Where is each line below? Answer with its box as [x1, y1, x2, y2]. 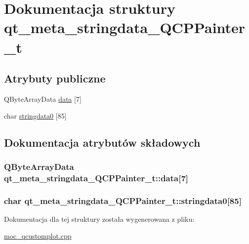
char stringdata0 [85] [4, 110, 67, 121]
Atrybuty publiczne [4, 71, 106, 86]
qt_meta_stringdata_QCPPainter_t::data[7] [4, 171, 189, 184]
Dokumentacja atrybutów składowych [4, 134, 201, 150]
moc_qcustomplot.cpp [4, 230, 72, 241]
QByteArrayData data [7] [4, 93, 82, 104]
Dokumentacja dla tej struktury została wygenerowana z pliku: [4, 213, 195, 224]
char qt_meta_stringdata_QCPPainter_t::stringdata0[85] [4, 194, 242, 206]
